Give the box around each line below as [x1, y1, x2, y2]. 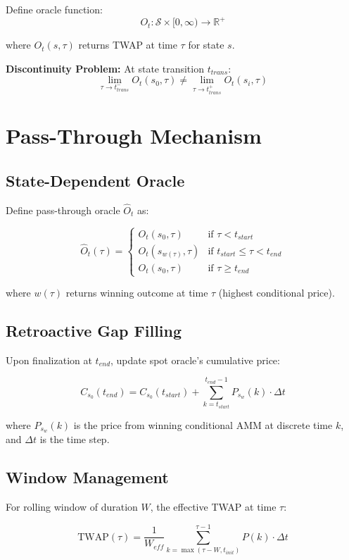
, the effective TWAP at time [150, 499, 277, 514]
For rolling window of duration [6, 499, 138, 514]
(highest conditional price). [218, 285, 335, 300]
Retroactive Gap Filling [6, 320, 182, 342]
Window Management [6, 466, 169, 488]
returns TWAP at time [78, 37, 177, 52]
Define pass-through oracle [6, 202, 120, 217]
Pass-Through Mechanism [6, 121, 262, 150]
